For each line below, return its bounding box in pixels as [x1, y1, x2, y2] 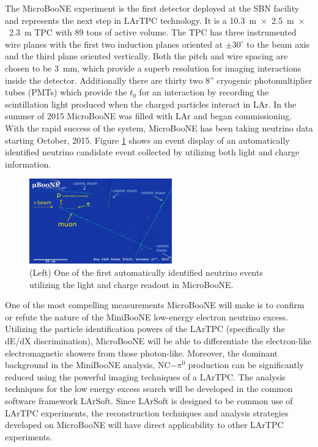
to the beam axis [246, 37, 309, 50]
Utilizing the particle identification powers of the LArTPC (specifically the [5, 322, 285, 335]
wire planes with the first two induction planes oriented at [5, 37, 223, 50]
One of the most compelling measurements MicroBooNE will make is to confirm [5, 298, 305, 311]
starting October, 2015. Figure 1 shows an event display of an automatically [5, 133, 290, 146]
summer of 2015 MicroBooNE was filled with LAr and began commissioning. [5, 109, 292, 122]
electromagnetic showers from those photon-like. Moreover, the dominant [5, 346, 278, 359]
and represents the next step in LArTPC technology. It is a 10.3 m [5, 13, 257, 26]
